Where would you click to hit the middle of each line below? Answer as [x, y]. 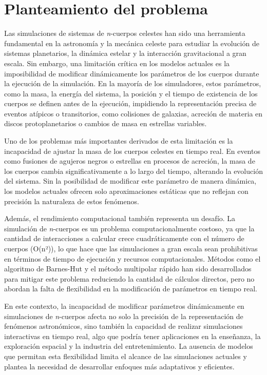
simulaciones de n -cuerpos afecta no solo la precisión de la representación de [124, 316]
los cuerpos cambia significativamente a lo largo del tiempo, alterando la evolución [133, 171]
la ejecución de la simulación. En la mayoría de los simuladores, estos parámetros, [133, 83]
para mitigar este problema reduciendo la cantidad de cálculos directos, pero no [129, 278]
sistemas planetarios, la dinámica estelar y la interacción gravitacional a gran [125, 53]
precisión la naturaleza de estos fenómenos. [72, 201]
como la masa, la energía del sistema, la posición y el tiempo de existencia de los [131, 93]
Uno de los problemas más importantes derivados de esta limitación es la [119, 141]
